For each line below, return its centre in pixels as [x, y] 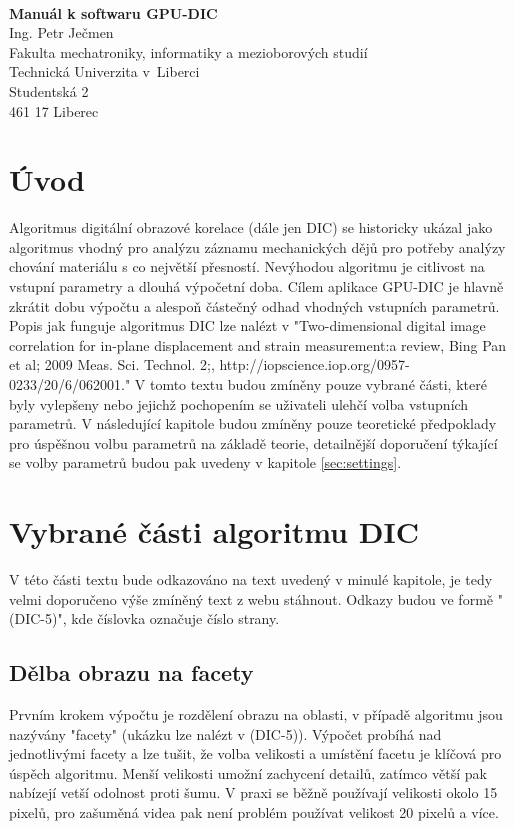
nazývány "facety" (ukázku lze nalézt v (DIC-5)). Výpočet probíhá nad [225, 733]
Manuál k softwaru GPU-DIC [113, 12]
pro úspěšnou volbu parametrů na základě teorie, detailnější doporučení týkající [253, 442]
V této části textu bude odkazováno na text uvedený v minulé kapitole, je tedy [251, 579]
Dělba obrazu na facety [131, 672]
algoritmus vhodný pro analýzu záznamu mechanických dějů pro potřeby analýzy [257, 246]
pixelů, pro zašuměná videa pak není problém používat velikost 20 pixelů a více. [254, 812]
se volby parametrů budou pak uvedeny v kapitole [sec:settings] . [205, 462]
